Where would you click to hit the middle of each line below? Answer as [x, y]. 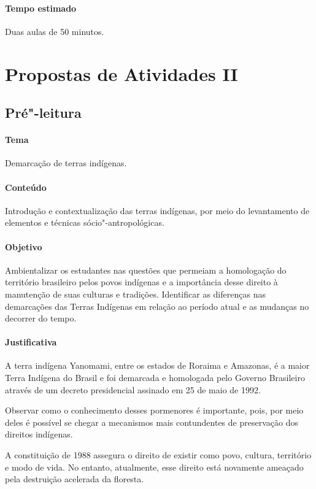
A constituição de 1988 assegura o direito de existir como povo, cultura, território [158, 455]
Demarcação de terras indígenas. [66, 163]
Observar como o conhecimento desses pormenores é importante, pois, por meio [154, 410]
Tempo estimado [41, 8]
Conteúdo [26, 187]
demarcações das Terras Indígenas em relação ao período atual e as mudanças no [157, 306]
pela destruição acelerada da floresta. [75, 479]
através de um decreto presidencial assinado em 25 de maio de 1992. [133, 389]
